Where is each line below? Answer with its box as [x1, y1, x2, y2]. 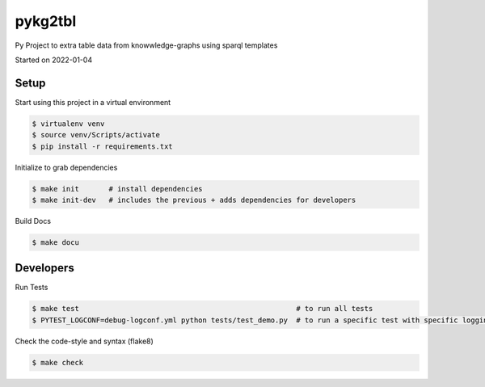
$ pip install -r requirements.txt [32, 141, 173, 151]
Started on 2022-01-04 [15, 55, 93, 65]
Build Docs [15, 216, 52, 225]
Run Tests [15, 283, 48, 292]
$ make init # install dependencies [32, 184, 203, 193]
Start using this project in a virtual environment [15, 97, 171, 107]
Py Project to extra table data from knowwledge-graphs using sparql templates [15, 40, 278, 50]
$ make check [32, 358, 84, 367]
